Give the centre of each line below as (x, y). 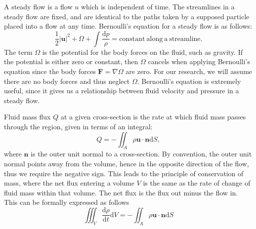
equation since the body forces (50, 71)
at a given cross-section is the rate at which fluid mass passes (153, 117)
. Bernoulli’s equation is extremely (189, 81)
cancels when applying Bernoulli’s (199, 61)
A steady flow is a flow (38, 6)
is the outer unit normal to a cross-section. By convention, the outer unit (141, 154)
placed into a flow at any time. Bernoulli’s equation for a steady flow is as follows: (128, 26)
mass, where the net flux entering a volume (69, 183)
